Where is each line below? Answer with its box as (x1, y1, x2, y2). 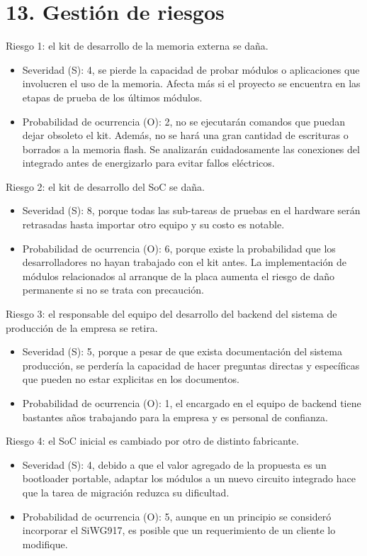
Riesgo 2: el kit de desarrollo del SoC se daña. (6, 179, 205, 194)
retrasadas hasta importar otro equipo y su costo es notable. (22, 217, 285, 232)
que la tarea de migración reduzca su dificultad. (22, 484, 230, 499)
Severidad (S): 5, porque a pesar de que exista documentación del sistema (22, 344, 342, 359)
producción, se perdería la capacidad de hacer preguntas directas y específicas (22, 357, 360, 372)
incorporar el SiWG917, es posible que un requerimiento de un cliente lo (22, 523, 336, 538)
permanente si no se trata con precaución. (22, 282, 204, 297)
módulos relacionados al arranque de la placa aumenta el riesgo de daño (22, 268, 335, 283)
